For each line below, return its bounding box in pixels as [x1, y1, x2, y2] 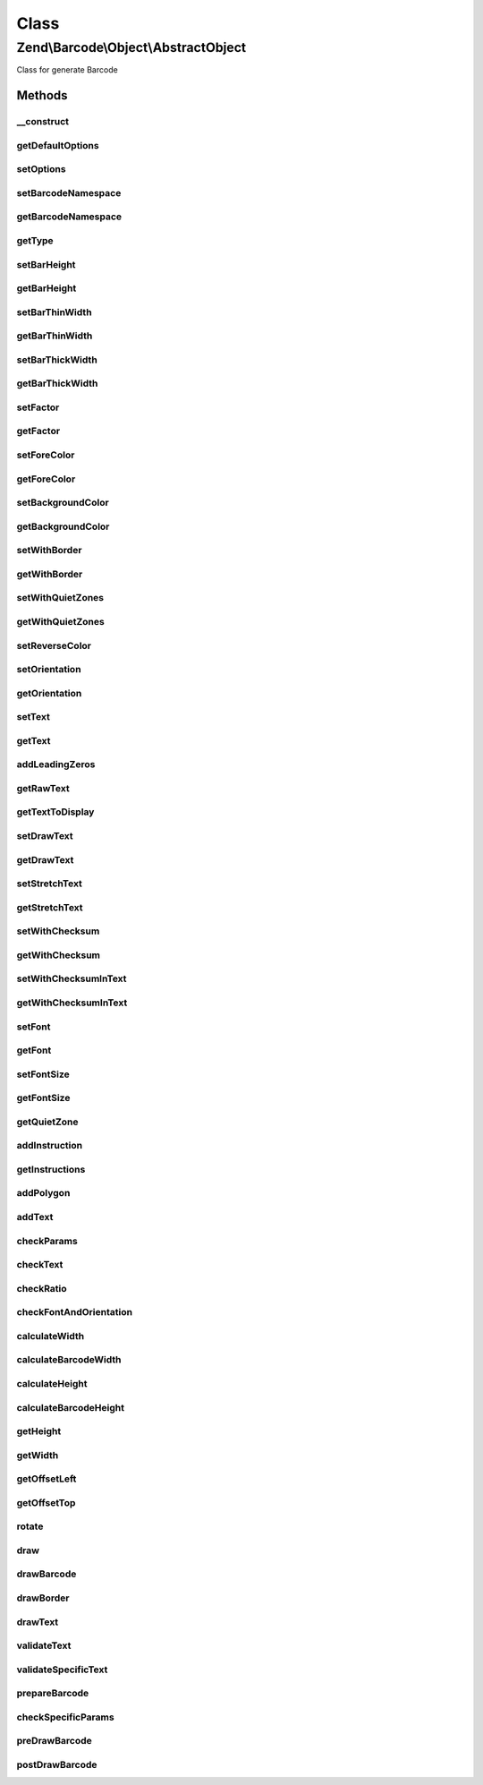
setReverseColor [16, 639, 92, 652]
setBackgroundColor [16, 497, 109, 509]
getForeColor [16, 473, 76, 485]
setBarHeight [16, 258, 76, 270]
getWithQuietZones [16, 615, 105, 628]
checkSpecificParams [16, 1711, 115, 1723]
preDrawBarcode [16, 1735, 93, 1747]
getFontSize [16, 1092, 71, 1105]
